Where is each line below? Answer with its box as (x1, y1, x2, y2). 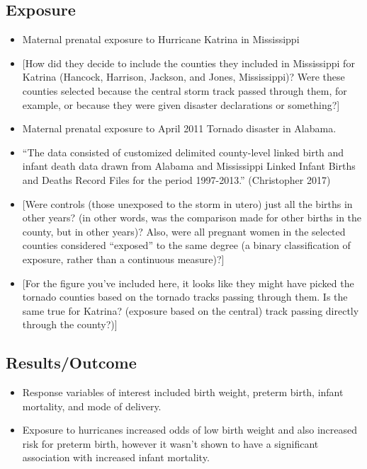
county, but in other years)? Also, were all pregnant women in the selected (22, 224, 346, 238)
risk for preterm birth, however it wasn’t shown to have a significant (22, 436, 319, 451)
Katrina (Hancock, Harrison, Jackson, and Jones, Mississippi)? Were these (22, 69, 345, 84)
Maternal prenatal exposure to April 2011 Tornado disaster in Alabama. (22, 121, 337, 136)
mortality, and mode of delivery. (22, 398, 162, 413)
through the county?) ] (22, 317, 118, 332)
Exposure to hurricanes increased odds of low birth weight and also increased (22, 422, 358, 437)
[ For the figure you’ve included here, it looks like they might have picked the (22, 275, 354, 290)
